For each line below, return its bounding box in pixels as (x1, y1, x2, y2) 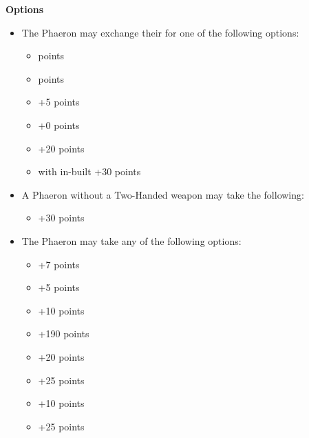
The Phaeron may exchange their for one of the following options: (21, 25, 299, 39)
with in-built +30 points (38, 164, 141, 179)
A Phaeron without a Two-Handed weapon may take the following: (21, 187, 304, 201)
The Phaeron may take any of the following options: (21, 233, 242, 248)
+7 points (38, 257, 80, 271)
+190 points (38, 326, 89, 341)
